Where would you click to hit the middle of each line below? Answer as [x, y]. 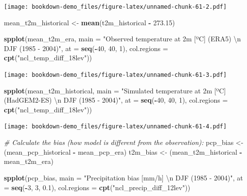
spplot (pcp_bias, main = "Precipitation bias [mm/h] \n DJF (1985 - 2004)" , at [123, 177]
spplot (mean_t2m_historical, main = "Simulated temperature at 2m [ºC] [115, 90]
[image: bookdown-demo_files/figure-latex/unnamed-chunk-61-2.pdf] [115, 7]
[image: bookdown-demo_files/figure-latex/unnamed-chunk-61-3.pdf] [115, 75]
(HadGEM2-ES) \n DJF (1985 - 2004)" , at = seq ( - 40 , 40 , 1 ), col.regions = [116, 100]
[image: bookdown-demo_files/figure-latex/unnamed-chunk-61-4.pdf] [115, 127]
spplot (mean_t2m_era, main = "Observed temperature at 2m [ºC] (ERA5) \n [123, 39]
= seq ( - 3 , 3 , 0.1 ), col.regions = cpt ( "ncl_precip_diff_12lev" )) [97, 187]
